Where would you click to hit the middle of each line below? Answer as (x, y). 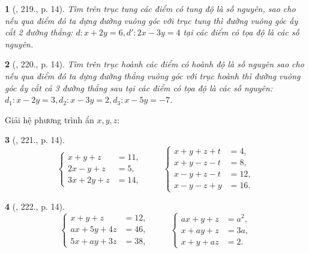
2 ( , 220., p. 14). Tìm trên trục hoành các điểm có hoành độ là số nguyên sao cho (154, 64)
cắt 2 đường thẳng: (39, 32)
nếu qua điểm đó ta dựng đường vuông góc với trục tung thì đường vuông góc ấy (151, 20)
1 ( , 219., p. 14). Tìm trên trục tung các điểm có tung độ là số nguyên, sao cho (150, 8)
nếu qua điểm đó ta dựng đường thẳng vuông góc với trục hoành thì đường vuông (153, 75)
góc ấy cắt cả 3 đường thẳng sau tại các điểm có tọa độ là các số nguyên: (139, 87)
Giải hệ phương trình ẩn (49, 119)
